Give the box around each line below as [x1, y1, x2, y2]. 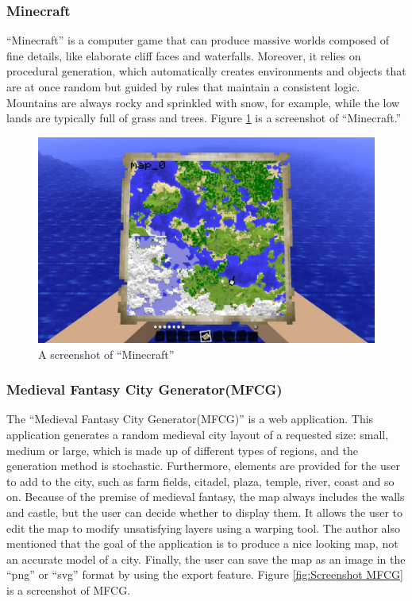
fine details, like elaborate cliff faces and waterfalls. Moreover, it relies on [6, 47, 361, 64]
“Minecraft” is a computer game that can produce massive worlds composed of [6, 32, 389, 48]
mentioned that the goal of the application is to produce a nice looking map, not [6, 535, 399, 552]
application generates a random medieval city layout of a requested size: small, [6, 426, 389, 442]
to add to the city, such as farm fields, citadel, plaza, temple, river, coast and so [6, 472, 395, 489]
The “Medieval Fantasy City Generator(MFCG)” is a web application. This [6, 410, 374, 427]
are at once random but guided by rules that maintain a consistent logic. [6, 79, 360, 94]
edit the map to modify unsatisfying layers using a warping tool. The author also [6, 519, 400, 536]
